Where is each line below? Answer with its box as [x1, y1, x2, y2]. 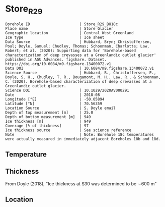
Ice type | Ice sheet [5, 35, 105, 40]
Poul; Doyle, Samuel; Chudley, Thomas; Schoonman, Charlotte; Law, [5, 43, 150, 48]
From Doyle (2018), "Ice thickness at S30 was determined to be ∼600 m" [5, 180, 157, 187]
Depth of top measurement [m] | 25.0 [5, 110, 94, 115]
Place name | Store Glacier [5, 26, 114, 31]
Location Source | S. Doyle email [5, 106, 116, 111]
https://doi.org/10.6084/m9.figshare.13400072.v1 [5, 61, 112, 66]
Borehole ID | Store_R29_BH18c [5, 21, 118, 27]
